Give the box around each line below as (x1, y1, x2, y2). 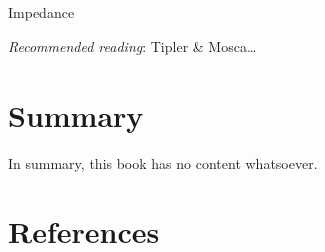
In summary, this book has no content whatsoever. (8, 152, 318, 173)
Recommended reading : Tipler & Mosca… (8, 35, 257, 56)
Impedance (8, 2, 75, 23)
